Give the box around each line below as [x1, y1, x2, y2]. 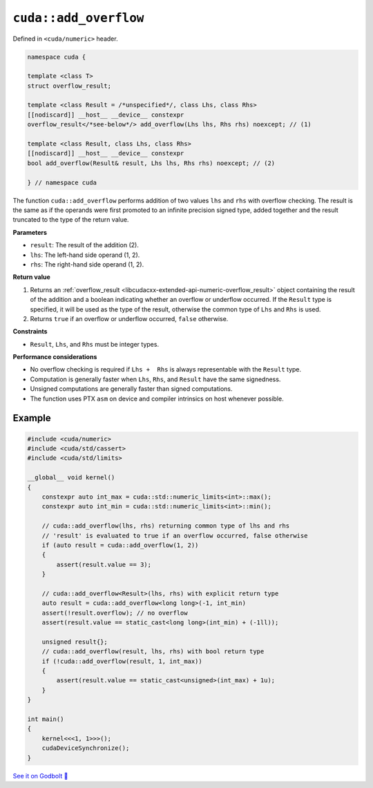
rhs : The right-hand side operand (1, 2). [30, 260, 144, 269]
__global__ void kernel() [27, 474, 115, 481]
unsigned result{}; [41, 637, 108, 646]
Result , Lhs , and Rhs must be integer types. [30, 340, 159, 348]
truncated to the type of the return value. [12, 215, 129, 224]
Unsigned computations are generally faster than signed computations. [30, 385, 233, 393]
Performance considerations [12, 353, 97, 361]
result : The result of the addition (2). [30, 241, 140, 249]
